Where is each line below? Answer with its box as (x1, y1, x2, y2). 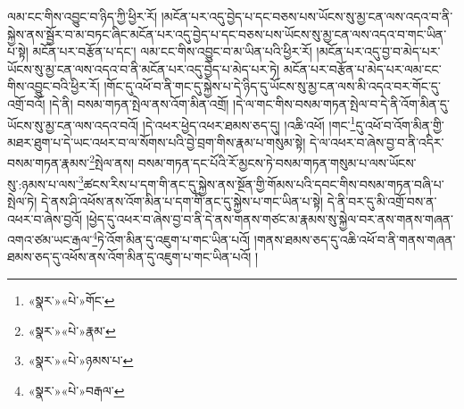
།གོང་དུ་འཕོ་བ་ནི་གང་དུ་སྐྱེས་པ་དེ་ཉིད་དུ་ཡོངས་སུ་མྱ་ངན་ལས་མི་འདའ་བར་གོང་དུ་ (104, 77, 441, 96)
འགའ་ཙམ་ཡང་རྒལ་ (7, 230, 93, 248)
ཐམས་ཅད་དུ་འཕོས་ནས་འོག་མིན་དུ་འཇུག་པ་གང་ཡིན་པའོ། (7, 247, 252, 266)
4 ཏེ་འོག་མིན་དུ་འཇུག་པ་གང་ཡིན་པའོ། (92, 228, 251, 248)
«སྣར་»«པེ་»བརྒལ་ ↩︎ (28, 380, 125, 399)
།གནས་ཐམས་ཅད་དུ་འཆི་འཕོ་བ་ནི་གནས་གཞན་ (253, 230, 456, 248)
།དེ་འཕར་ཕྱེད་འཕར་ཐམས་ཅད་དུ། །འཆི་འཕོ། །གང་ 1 (142, 113, 356, 134)
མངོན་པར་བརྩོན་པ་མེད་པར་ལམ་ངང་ (283, 59, 442, 78)
